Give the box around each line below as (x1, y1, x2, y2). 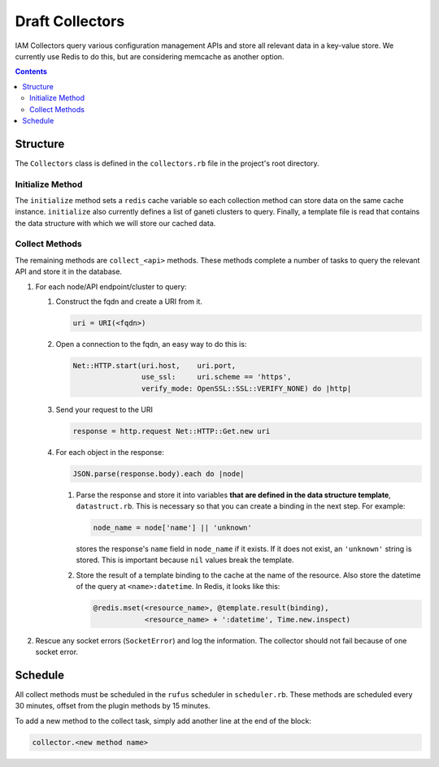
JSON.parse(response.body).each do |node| (72, 469, 245, 479)
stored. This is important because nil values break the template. (76, 555, 294, 565)
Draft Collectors (15, 12, 125, 30)
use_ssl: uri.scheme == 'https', (141, 372, 292, 382)
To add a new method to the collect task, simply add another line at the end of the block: (15, 716, 312, 726)
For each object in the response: (55, 447, 164, 457)
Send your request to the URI (55, 405, 154, 414)
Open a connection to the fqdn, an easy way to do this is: (55, 340, 247, 349)
